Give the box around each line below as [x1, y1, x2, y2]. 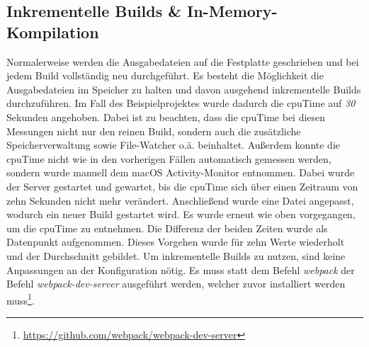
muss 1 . [6, 290, 35, 307]
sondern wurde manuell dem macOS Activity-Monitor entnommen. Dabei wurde [6, 165, 355, 180]
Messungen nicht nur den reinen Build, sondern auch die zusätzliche [6, 123, 301, 138]
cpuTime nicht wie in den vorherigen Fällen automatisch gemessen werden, [6, 151, 331, 166]
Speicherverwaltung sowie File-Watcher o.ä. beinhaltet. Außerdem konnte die [6, 137, 340, 152]
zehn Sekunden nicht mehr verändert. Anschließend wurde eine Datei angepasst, [6, 193, 354, 207]
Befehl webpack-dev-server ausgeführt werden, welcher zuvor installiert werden [6, 276, 346, 291]
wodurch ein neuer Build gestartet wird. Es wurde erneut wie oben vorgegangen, [6, 207, 356, 222]
